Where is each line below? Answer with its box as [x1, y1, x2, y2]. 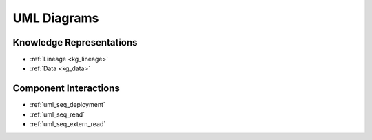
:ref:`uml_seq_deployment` [30, 101, 106, 109]
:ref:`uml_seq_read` [30, 110, 85, 119]
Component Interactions [12, 83, 120, 94]
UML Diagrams [12, 10, 99, 26]
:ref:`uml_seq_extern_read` [30, 120, 106, 128]
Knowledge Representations [12, 37, 138, 48]
